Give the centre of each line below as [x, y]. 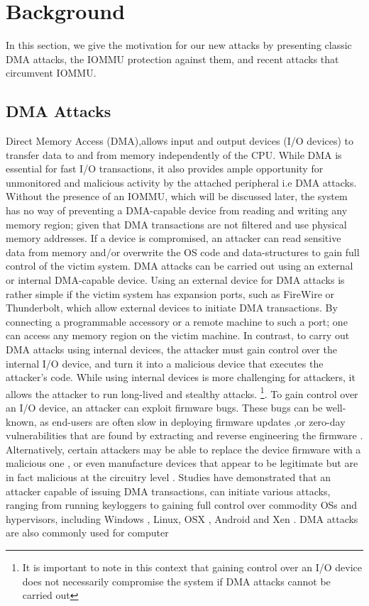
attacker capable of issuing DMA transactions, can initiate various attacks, [168, 491]
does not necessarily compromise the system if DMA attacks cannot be [176, 581]
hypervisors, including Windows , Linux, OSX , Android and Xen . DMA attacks [182, 518]
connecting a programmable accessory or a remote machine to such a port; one [177, 321]
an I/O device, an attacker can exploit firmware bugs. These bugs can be [164, 408]
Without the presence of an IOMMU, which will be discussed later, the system [177, 196]
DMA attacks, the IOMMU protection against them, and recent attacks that [172, 59]
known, [21, 421]
